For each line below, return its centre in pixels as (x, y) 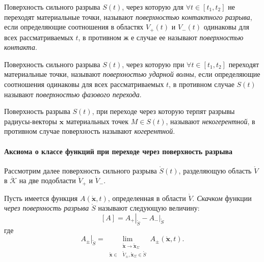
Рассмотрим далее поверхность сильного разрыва (81, 170)
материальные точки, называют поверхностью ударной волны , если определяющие (132, 74)
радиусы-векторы (31, 121)
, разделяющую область (215, 170)
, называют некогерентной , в (210, 121)
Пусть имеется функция (41, 198)
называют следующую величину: (149, 208)
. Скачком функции (222, 198)
